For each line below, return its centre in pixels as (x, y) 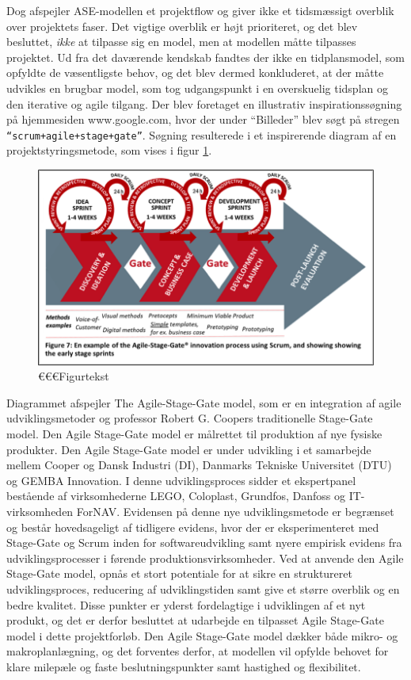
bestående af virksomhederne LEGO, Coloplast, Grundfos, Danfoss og (176, 496)
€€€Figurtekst (74, 376)
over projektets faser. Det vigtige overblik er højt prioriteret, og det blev (182, 26)
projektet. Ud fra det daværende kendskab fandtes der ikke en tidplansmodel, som (205, 57)
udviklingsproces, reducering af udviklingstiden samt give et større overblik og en (203, 588)
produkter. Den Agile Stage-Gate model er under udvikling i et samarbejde (189, 449)
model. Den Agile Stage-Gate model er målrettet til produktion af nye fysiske (194, 434)
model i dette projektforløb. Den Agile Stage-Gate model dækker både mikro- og (202, 635)
